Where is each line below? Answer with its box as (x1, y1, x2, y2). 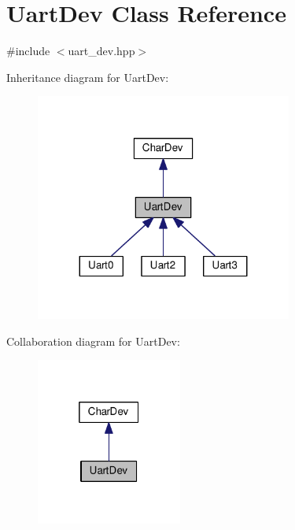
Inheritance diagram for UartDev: (6, 69, 169, 85)
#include (6, 43, 50, 59)
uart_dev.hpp (68, 43, 135, 59)
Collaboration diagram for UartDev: (6, 332, 180, 349)
